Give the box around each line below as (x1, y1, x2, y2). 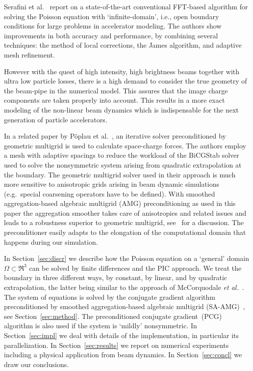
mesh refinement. (4, 49, 55, 59)
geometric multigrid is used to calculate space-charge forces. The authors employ (4, 140, 247, 150)
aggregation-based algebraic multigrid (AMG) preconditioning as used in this (4, 198, 236, 208)
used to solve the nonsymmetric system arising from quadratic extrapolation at (4, 159, 242, 170)
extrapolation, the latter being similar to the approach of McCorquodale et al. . (4, 282, 244, 292)
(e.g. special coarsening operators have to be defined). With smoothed (4, 188, 215, 199)
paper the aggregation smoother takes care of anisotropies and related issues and (4, 207, 247, 218)
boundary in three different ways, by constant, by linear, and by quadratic (4, 272, 228, 283)
